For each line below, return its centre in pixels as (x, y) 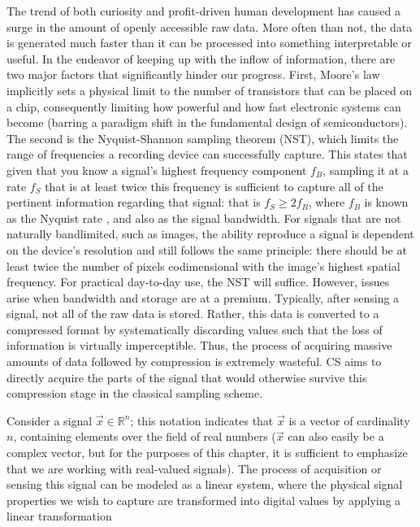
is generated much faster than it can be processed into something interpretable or (209, 43)
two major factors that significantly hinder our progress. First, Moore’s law (193, 74)
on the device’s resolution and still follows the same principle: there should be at (207, 249)
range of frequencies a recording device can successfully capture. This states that (207, 154)
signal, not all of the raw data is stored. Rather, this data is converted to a (193, 314)
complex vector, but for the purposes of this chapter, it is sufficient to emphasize (207, 453)
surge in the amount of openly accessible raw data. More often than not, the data (210, 26)
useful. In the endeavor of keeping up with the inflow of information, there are (201, 58)
